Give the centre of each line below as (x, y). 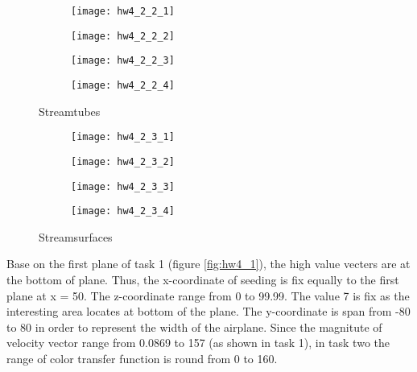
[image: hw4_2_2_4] (123, 85)
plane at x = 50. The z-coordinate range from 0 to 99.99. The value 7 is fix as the (208, 295)
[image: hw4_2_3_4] (123, 211)
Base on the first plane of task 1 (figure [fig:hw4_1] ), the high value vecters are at (208, 264)
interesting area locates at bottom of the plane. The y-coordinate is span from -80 (208, 311)
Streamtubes (70, 111)
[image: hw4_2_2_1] (123, 11)
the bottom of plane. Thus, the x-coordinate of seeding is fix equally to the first (203, 280)
